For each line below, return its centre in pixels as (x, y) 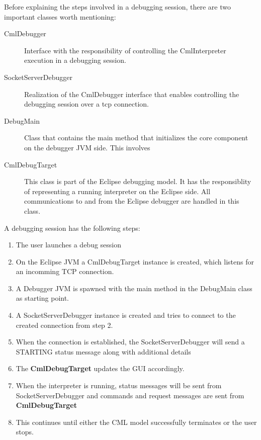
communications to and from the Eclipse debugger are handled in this (132, 201)
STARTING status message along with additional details (103, 351)
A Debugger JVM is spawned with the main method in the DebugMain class (134, 288)
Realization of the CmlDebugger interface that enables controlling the (132, 94)
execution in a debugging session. (75, 60)
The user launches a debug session (69, 245)
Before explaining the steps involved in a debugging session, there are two (118, 7)
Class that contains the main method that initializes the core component (136, 138)
